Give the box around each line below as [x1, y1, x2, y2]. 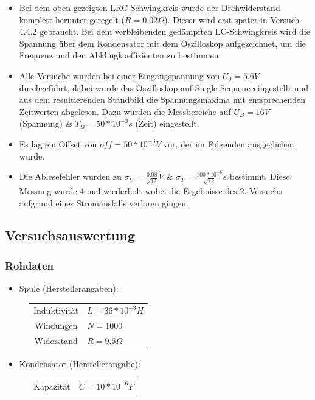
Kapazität [33, 379, 71, 392]
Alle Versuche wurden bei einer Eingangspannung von [19, 69, 220, 82]
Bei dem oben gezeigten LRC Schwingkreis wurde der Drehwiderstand [19, 1, 280, 13]
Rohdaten [5, 258, 54, 273]
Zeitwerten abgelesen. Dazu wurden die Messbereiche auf [19, 105, 231, 118]
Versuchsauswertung [5, 226, 136, 245]
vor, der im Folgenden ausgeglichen [163, 137, 294, 150]
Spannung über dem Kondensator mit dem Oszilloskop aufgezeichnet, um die [19, 37, 306, 49]
